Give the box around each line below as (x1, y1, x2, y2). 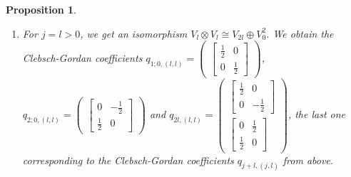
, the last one (288, 107, 346, 122)
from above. (283, 152, 334, 167)
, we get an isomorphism (80, 26, 188, 41)
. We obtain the (266, 26, 334, 41)
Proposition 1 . (6, 2, 76, 16)
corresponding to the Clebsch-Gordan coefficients (22, 152, 234, 167)
